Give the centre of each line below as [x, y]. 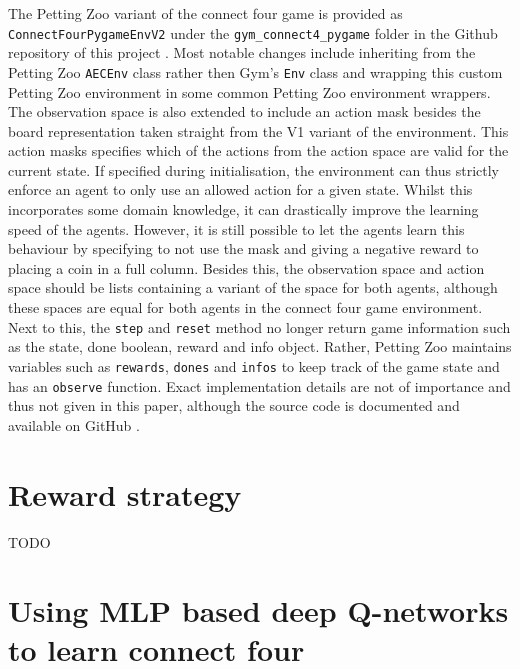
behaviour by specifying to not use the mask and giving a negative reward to [243, 248]
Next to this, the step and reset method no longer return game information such [259, 326]
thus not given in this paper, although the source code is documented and [234, 405]
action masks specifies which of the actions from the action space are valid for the [258, 150]
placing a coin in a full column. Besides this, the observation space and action [246, 267]
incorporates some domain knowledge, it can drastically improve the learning [243, 209]
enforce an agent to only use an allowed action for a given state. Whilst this [240, 189]
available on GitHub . [74, 424]
